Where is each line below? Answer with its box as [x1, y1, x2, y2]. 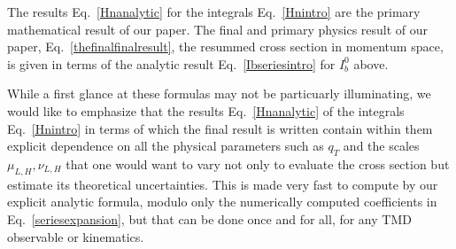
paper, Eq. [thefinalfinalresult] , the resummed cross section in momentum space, [7, 37, 444, 56]
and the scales [343, 136, 420, 155]
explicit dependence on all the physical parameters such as [7, 136, 324, 155]
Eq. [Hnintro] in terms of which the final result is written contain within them [7, 119, 433, 137]
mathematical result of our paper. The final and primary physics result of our [7, 19, 429, 38]
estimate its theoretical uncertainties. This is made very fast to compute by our [7, 175, 438, 193]
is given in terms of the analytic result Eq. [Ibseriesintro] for [7, 54, 336, 73]
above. [353, 54, 389, 73]
